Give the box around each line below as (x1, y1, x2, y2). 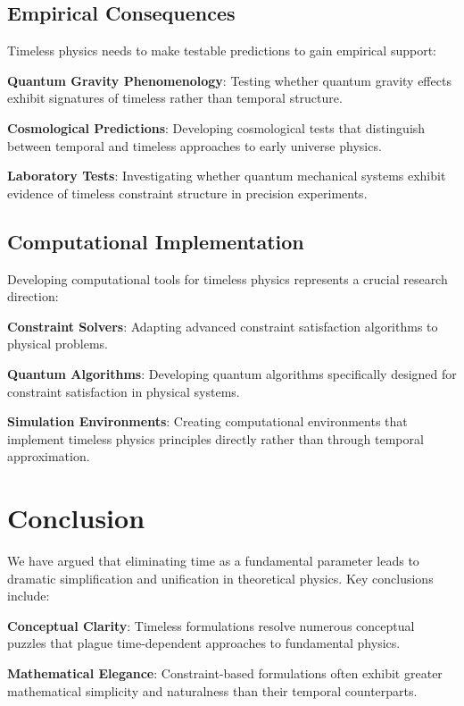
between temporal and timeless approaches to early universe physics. (7, 136, 382, 155)
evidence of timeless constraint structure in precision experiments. (7, 183, 368, 202)
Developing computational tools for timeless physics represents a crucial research (7, 269, 448, 288)
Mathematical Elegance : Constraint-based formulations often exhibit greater (7, 664, 443, 682)
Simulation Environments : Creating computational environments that (7, 412, 408, 431)
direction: (7, 287, 59, 306)
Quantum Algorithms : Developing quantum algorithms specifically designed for (7, 364, 457, 382)
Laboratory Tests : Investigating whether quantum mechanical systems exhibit (7, 166, 446, 185)
